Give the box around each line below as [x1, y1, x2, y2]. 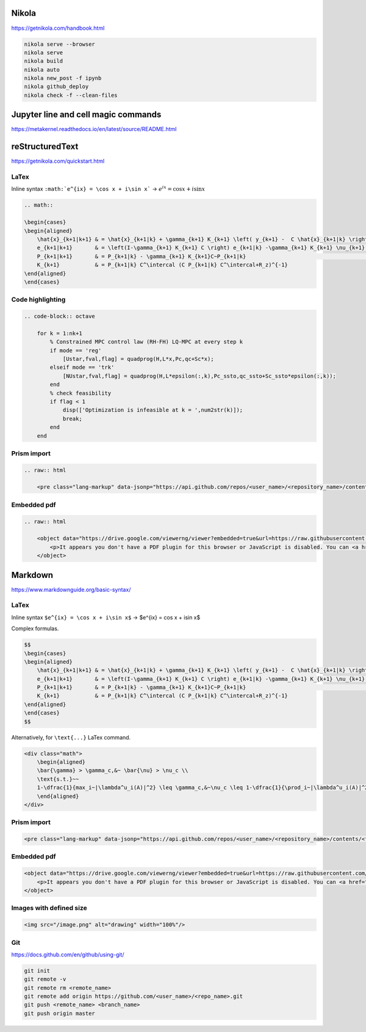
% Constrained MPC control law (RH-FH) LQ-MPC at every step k [49, 338, 243, 346]
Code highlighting [11, 296, 66, 304]
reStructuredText [11, 141, 79, 152]
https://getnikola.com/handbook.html [11, 24, 105, 32]
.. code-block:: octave [24, 313, 96, 320]
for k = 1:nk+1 [37, 330, 82, 336]
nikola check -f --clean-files [24, 91, 118, 99]
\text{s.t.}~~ [37, 775, 79, 783]
